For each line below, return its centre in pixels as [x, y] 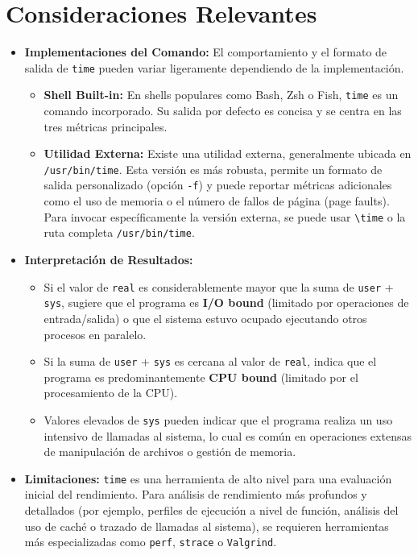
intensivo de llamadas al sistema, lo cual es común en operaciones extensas [228, 435]
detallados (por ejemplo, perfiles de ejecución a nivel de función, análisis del [211, 510]
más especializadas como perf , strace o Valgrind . [151, 542]
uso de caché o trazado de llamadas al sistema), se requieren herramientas [207, 526]
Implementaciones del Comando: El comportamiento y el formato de [206, 52]
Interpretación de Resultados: [109, 260]
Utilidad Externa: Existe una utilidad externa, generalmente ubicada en [228, 153]
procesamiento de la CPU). [111, 393]
